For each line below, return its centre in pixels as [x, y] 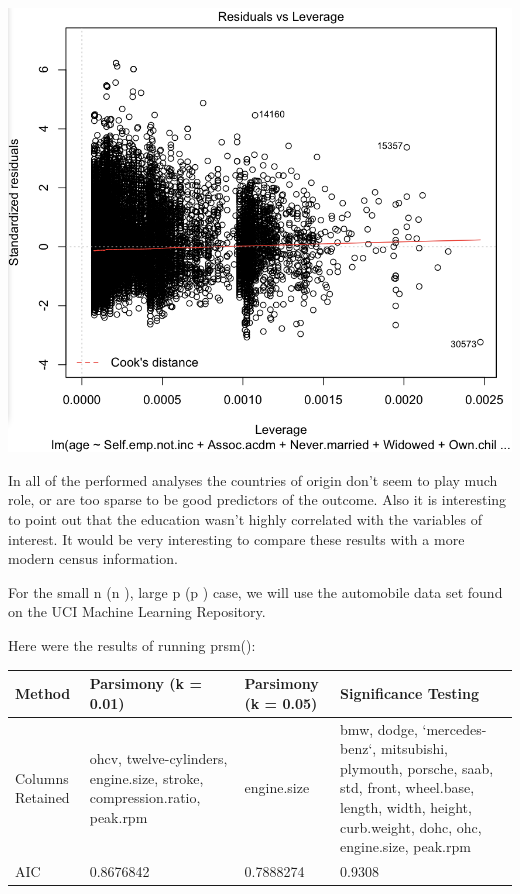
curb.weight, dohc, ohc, [411, 826]
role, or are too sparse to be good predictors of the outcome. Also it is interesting [257, 499]
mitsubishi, [414, 748]
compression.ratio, [145, 797]
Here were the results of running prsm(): [132, 645]
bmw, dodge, [379, 728]
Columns [42, 777]
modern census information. [93, 558]
